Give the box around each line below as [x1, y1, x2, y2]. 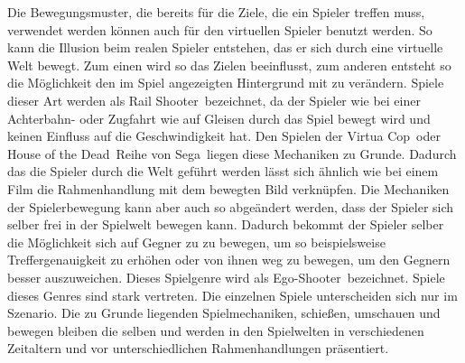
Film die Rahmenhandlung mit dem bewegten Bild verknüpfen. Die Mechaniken [7, 179, 450, 198]
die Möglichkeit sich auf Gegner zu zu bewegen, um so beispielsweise [7, 232, 386, 251]
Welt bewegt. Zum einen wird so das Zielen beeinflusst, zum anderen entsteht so [7, 55, 451, 74]
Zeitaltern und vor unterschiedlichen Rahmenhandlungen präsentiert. [7, 339, 389, 358]
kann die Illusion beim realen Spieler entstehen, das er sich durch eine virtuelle [7, 38, 443, 57]
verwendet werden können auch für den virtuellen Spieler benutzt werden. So [7, 20, 432, 39]
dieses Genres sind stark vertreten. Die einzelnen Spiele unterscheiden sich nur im [7, 285, 458, 304]
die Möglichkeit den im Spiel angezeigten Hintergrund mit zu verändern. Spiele [7, 73, 444, 92]
